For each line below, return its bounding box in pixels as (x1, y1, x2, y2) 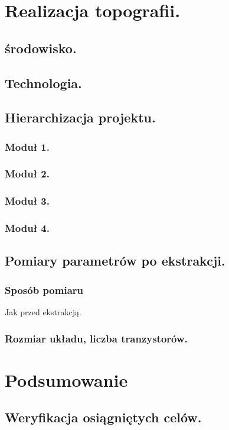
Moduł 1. (5, 139, 50, 154)
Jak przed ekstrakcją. (5, 306, 81, 318)
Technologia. (5, 73, 82, 92)
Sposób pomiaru (5, 282, 84, 297)
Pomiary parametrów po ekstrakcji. (5, 251, 225, 270)
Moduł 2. (5, 166, 50, 181)
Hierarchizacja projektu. (5, 108, 156, 127)
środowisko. (5, 38, 77, 57)
